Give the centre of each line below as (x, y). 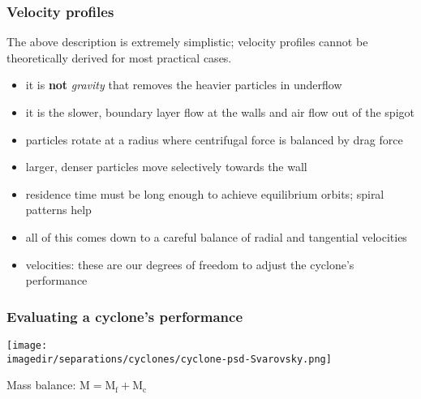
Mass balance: (41, 385)
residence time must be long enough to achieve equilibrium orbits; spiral (205, 193)
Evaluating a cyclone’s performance (125, 316)
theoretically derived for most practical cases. (119, 57)
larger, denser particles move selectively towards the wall (166, 167)
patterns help (58, 210)
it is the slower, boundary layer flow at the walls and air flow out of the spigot (220, 112)
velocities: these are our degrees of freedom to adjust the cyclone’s (190, 264)
